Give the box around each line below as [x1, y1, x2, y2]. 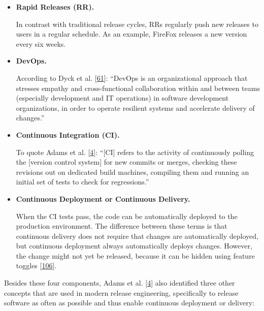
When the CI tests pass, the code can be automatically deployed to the [16, 210, 238, 221]
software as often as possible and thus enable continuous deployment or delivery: [4, 297, 254, 308]
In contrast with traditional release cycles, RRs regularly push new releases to [16, 18, 258, 29]
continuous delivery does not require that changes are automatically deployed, [16, 230, 258, 241]
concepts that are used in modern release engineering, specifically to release [4, 287, 239, 298]
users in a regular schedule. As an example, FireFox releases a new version [16, 28, 247, 39]
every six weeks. [16, 38, 66, 49]
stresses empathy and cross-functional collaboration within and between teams [16, 82, 260, 93]
